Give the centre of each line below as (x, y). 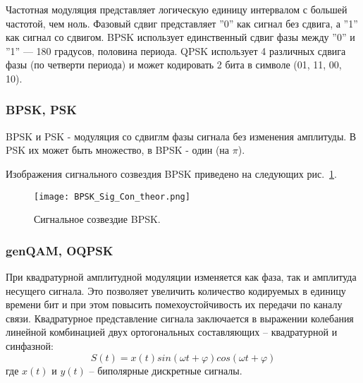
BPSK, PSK (41, 110)
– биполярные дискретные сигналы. (166, 370)
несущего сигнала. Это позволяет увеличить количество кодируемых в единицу (176, 290)
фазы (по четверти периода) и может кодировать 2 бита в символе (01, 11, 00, (174, 65)
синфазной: (30, 346)
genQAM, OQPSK (60, 250)
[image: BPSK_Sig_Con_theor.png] (112, 196)
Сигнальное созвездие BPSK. (97, 219)
